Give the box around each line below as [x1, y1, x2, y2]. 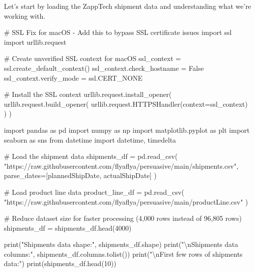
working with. [4, 10, 46, 21]
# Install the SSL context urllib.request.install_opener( [4, 89, 172, 99]
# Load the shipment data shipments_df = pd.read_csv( [4, 151, 178, 161]
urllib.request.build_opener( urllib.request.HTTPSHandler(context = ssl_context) [4, 98, 248, 109]
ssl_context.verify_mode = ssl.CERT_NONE [4, 72, 143, 83]
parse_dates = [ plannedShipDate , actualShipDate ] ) [4, 170, 157, 181]
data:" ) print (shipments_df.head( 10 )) [4, 258, 116, 269]
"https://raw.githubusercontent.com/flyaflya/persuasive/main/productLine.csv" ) [4, 196, 248, 207]
